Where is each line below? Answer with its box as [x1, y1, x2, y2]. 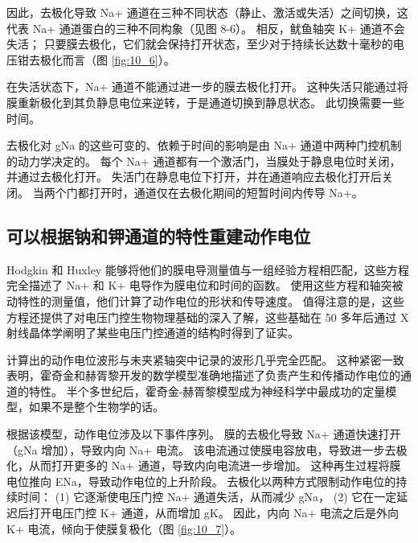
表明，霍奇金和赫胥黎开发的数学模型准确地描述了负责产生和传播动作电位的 [6, 367, 400, 384]
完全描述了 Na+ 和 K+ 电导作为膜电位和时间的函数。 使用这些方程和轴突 [6, 277, 392, 294]
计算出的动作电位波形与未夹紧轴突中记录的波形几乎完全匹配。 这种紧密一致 [6, 351, 404, 368]
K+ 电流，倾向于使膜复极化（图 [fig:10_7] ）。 [6, 520, 242, 537]
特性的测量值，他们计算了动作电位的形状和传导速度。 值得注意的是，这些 [17, 292, 404, 309]
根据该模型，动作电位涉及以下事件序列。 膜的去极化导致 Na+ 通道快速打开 [6, 426, 401, 442]
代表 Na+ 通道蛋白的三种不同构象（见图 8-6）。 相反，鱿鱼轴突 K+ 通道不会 [6, 19, 405, 36]
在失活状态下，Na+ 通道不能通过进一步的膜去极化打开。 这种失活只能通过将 [6, 78, 408, 95]
